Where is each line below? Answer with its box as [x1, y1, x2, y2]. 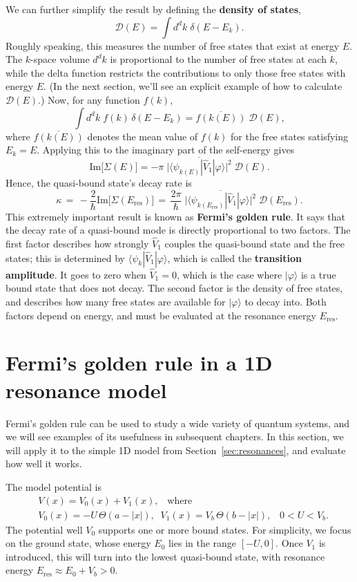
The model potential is [6, 479, 102, 494]
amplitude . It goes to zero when [6, 267, 146, 281]
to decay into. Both [244, 294, 327, 309]
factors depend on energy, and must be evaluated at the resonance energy [6, 308, 316, 322]
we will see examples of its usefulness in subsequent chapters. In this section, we [6, 429, 344, 444]
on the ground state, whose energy [6, 536, 151, 550]
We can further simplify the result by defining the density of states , [6, 2, 301, 16]
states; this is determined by [6, 250, 125, 265]
